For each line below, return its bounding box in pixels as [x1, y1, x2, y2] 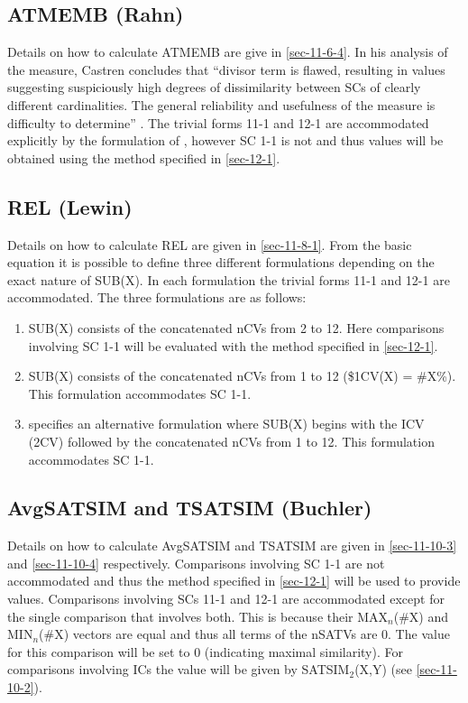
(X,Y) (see [354, 660, 412, 679]
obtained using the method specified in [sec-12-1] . [7, 148, 280, 167]
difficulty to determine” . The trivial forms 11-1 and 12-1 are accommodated [7, 113, 429, 132]
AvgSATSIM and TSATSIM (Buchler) [7, 494, 372, 522]
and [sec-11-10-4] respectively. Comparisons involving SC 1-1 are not [7, 553, 385, 572]
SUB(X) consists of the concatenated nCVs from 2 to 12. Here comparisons [28, 318, 445, 337]
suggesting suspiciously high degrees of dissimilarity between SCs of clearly [7, 78, 421, 97]
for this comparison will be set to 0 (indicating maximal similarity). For [7, 642, 403, 661]
